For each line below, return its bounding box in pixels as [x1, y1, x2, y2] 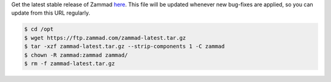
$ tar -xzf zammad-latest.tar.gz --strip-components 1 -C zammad [24, 43, 225, 50]
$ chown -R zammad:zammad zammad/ [24, 51, 128, 58]
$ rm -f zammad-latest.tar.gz [24, 60, 115, 67]
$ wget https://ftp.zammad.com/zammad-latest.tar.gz [24, 34, 186, 41]
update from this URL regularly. [11, 9, 91, 17]
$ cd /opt [24, 26, 54, 33]
